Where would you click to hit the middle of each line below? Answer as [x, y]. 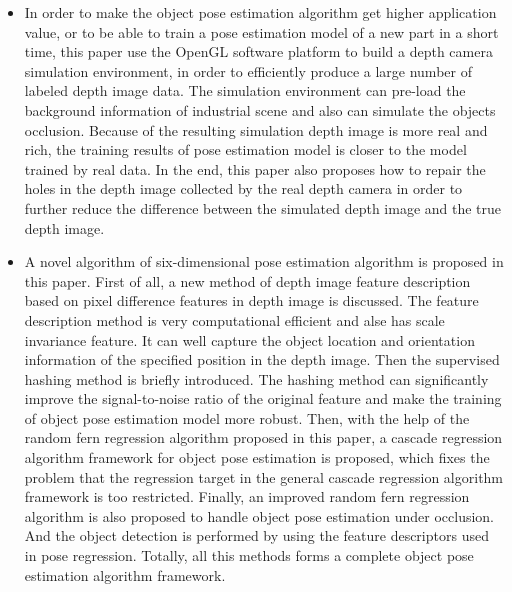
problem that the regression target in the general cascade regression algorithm [264, 476]
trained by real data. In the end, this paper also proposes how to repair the [255, 168]
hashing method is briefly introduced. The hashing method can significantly [256, 378]
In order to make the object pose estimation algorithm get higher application [260, 12]
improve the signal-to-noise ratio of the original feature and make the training [263, 398]
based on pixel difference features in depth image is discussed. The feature [251, 300]
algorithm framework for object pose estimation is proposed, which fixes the [257, 457]
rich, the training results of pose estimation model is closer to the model [245, 149]
